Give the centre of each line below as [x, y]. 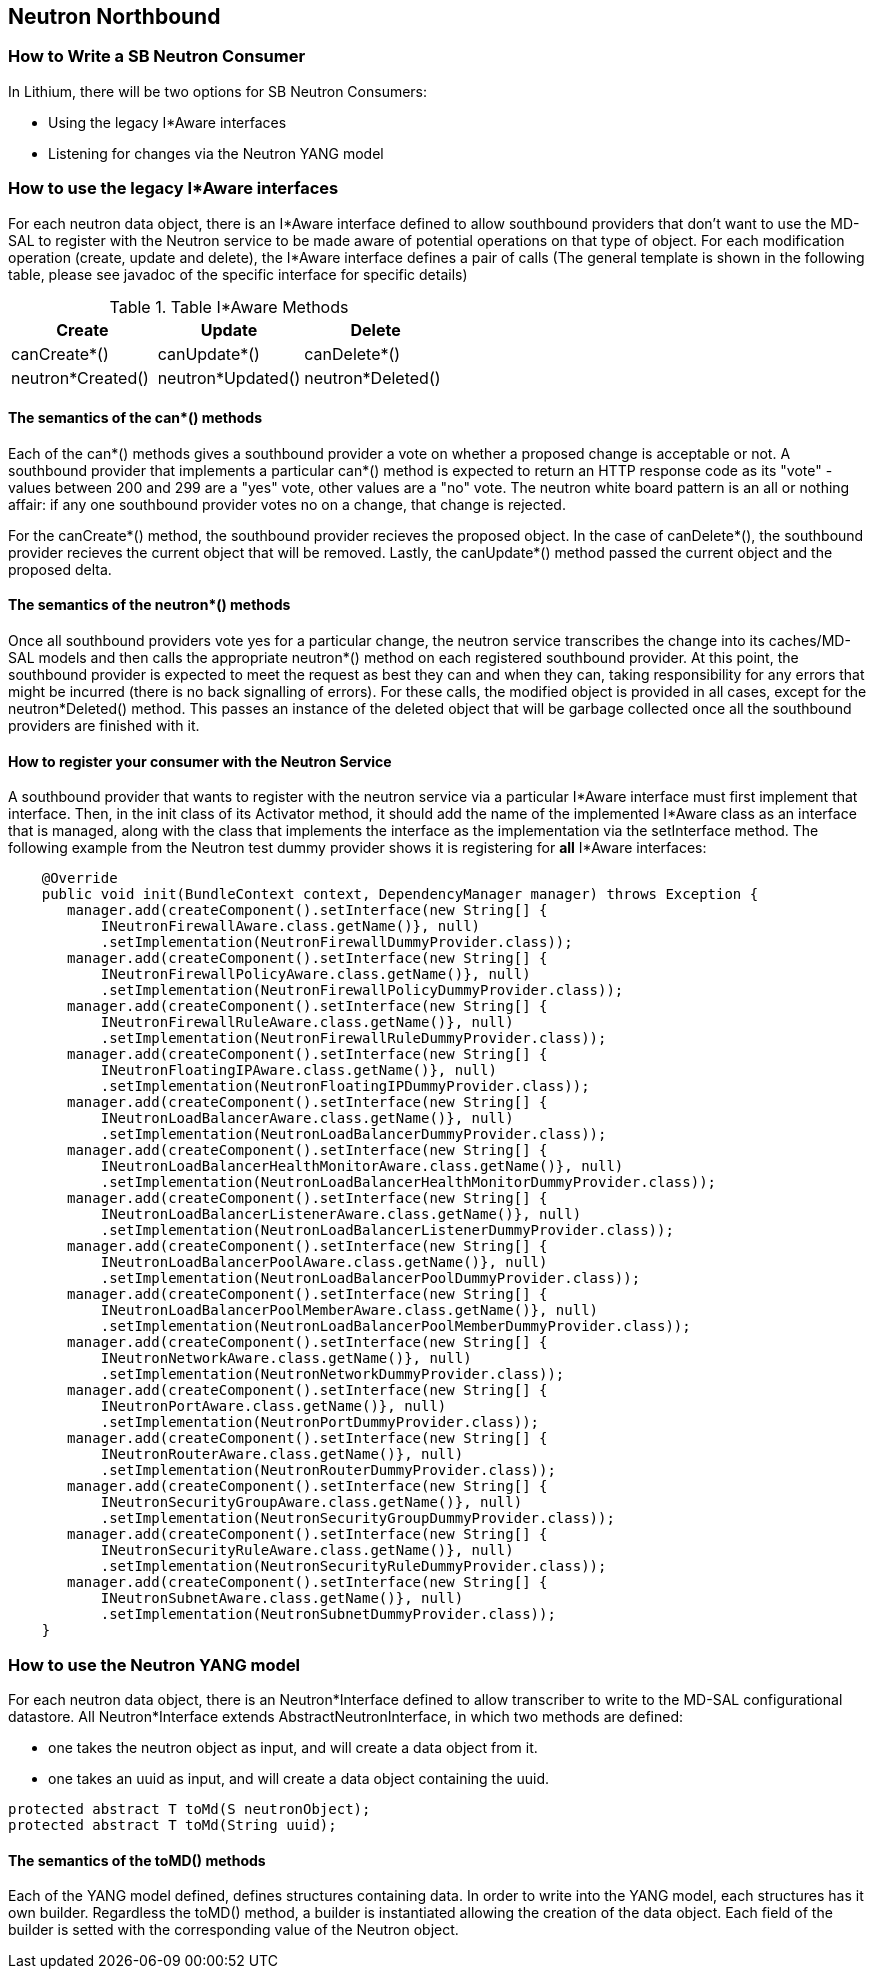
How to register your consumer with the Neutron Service [200, 761]
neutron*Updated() [229, 377]
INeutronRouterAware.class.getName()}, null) [282, 1454]
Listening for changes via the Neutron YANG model [216, 153]
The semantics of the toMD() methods [137, 1860]
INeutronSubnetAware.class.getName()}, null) [282, 1598]
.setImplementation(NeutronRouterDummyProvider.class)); [328, 1470]
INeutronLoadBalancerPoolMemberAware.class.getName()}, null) [349, 1310]
